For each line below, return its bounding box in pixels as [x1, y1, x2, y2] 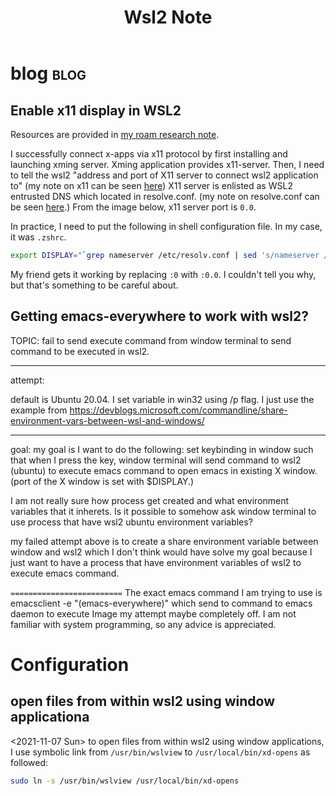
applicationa [10, 709, 90, 726]
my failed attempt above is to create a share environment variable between [10, 535, 319, 547]
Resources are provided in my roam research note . [10, 129, 220, 140]
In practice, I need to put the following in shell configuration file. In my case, [10, 221, 323, 232]
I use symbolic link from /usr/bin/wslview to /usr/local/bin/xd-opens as [10, 746, 311, 758]
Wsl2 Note [123, 6, 213, 29]
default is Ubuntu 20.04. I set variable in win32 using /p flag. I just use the [10, 393, 315, 405]
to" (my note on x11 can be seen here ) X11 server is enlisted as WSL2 [10, 180, 293, 191]
